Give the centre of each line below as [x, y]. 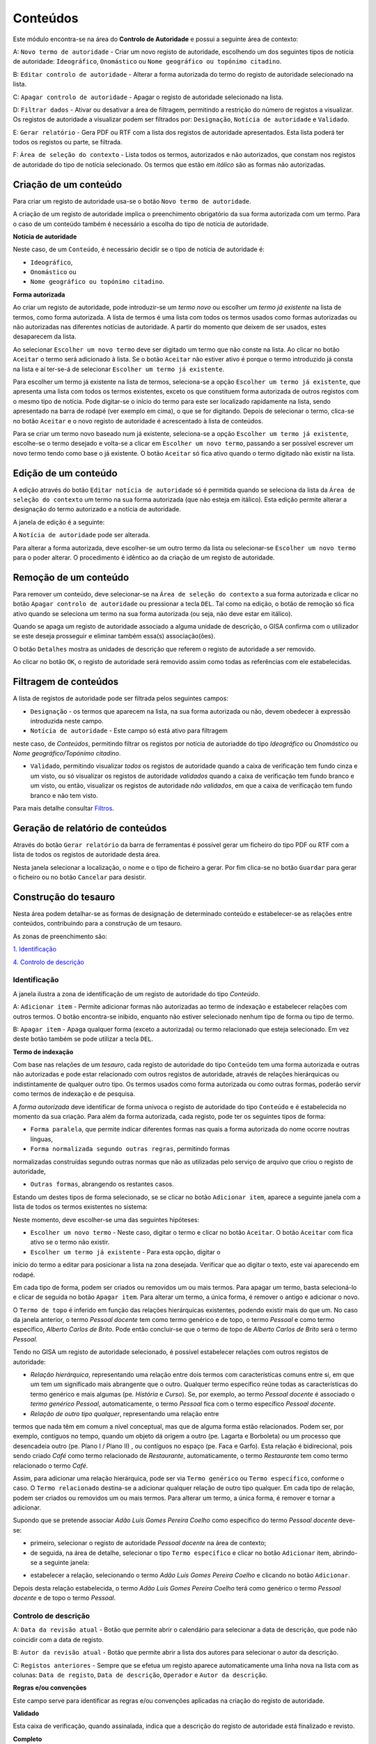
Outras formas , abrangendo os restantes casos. [102, 1184]
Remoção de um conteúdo [71, 577]
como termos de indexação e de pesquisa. [74, 1094]
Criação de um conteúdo [68, 185]
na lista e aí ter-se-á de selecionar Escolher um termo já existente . [119, 369]
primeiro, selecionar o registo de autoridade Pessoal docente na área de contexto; [148, 1543]
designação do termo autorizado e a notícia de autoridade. [97, 509]
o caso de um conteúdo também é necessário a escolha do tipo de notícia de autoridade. [141, 224]
